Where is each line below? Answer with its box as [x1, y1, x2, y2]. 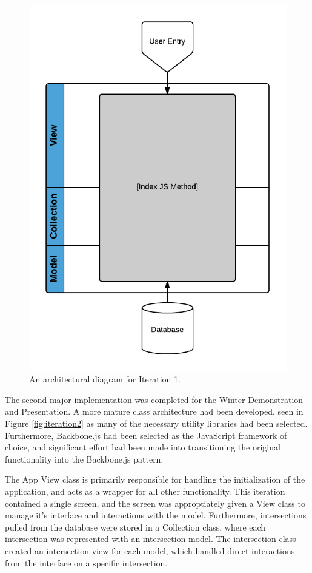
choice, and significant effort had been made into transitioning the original [5, 441, 280, 453]
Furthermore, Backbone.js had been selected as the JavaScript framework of [5, 429, 287, 441]
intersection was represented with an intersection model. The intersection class [5, 532, 296, 545]
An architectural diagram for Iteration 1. [29, 373, 181, 385]
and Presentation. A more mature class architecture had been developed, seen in [5, 405, 304, 418]
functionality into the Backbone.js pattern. [5, 452, 164, 465]
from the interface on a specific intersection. [5, 556, 168, 569]
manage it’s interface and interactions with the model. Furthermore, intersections [5, 509, 307, 521]
